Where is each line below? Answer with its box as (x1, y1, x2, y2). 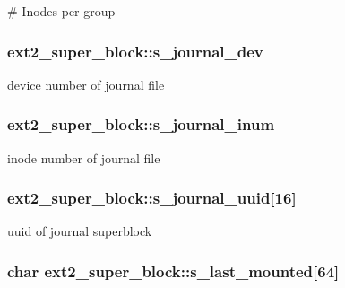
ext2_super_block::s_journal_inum (7, 113, 275, 135)
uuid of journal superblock (7, 222, 152, 240)
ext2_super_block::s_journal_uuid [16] (7, 187, 297, 209)
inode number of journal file (7, 148, 160, 167)
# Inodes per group (7, 2, 116, 20)
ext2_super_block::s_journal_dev (7, 39, 263, 62)
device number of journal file (7, 74, 165, 93)
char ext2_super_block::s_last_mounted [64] (7, 259, 340, 282)
